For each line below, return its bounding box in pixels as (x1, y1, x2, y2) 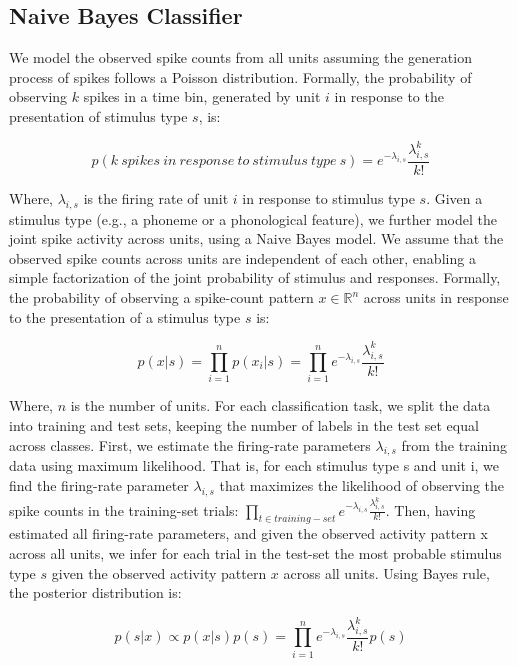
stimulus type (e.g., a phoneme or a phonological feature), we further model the (9, 208, 497, 229)
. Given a (426, 187, 483, 208)
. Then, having (385, 499, 476, 520)
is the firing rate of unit (83, 187, 229, 208)
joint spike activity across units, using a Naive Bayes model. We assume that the (9, 228, 504, 249)
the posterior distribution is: (9, 582, 182, 603)
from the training (401, 434, 508, 455)
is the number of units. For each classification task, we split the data (70, 395, 491, 416)
